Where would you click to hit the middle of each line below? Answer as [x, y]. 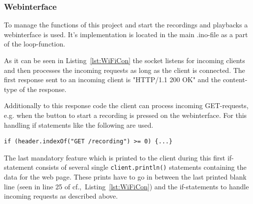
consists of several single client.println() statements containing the [141, 167]
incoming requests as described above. [61, 196]
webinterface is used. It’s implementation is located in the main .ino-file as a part [126, 34]
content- [235, 79]
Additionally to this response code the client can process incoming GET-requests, [126, 105]
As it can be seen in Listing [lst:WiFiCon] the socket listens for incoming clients [125, 60]
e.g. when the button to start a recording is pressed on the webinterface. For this [126, 115]
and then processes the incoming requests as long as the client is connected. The [125, 70]
